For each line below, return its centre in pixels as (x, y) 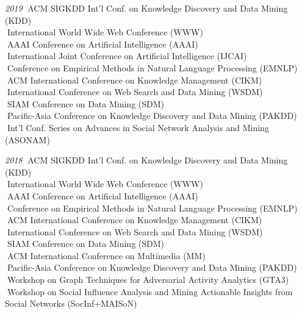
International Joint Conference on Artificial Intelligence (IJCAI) (127, 56)
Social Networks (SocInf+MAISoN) (71, 303)
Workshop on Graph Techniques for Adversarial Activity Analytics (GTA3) (148, 280)
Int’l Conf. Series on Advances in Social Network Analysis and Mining (138, 127)
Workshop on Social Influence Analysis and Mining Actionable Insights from (150, 291)
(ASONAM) (27, 139)
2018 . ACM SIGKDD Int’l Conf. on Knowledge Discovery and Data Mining (146, 160)
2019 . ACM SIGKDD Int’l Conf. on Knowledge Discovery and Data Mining (146, 8)
